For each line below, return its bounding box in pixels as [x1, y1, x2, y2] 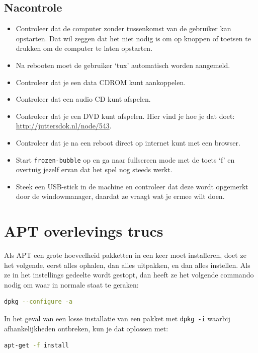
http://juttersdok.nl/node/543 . [16, 120, 112, 131]
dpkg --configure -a [4, 298, 73, 306]
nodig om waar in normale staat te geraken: [4, 279, 139, 290]
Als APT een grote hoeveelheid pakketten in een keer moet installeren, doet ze [4, 250, 246, 260]
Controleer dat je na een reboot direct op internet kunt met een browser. [16, 137, 240, 148]
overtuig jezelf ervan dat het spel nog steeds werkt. [16, 164, 173, 175]
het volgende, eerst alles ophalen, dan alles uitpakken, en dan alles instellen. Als [4, 259, 250, 270]
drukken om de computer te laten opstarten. [16, 43, 153, 53]
